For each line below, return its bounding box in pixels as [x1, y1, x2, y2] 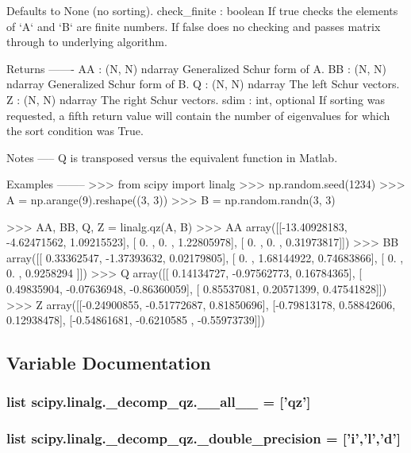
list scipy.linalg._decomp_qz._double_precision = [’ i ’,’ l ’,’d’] [6, 428, 401, 448]
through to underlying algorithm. [6, 33, 167, 50]
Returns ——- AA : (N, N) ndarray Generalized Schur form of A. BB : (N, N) [6, 60, 386, 76]
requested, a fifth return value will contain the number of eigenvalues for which [6, 106, 390, 123]
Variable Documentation [6, 350, 211, 375]
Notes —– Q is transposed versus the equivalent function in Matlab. [6, 149, 338, 165]
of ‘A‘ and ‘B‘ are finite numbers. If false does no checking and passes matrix [6, 17, 381, 34]
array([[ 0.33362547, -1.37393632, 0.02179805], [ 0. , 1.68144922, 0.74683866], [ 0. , [6, 249, 404, 265]
